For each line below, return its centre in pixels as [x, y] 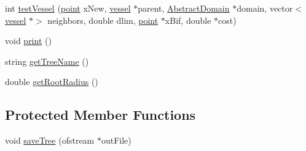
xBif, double [188, 20]
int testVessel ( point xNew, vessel [68, 8]
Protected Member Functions [100, 115]
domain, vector [265, 8]
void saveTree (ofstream [50, 140]
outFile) [116, 140]
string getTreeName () [47, 61]
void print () [28, 41]
